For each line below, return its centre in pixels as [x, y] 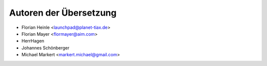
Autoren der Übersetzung [63, 13]
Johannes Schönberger [45, 48]
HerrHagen [33, 41]
